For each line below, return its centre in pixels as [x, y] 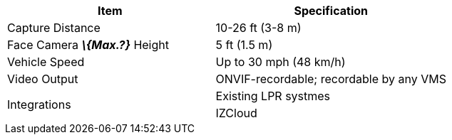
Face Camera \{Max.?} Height [88, 45]
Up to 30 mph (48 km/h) [281, 62]
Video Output [43, 79]
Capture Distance [54, 28]
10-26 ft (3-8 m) [258, 28]
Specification [331, 11]
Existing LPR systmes [273, 96]
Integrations [39, 104]
